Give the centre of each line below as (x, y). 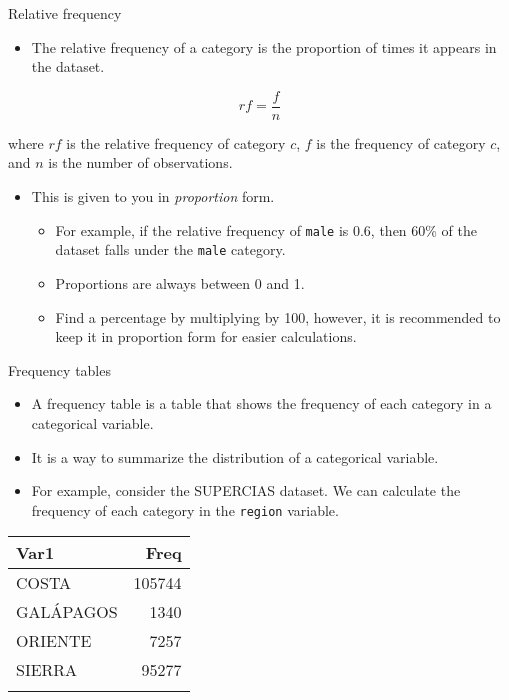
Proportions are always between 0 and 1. (180, 282)
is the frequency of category (401, 142)
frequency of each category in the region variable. (185, 509)
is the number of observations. (140, 162)
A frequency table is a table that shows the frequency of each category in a (261, 403)
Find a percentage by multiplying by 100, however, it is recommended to (278, 316)
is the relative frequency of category (176, 142)
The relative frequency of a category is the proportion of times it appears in (264, 46)
